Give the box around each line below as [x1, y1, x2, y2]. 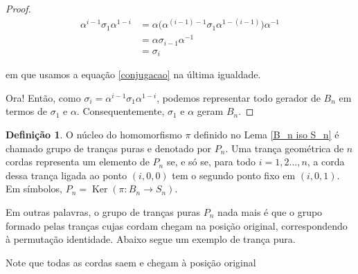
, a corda [307, 154, 345, 169]
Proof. [6, 1, 31, 15]
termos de [6, 104, 47, 118]
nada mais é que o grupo [217, 204, 323, 219]
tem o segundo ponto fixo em [172, 167, 296, 182]
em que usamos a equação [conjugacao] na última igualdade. [6, 67, 261, 82]
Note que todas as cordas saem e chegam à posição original [6, 255, 256, 269]
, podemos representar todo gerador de [156, 90, 321, 104]
